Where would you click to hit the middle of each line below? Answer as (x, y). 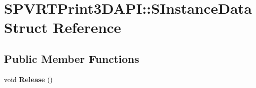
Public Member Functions (72, 58)
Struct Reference (63, 27)
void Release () (28, 79)
